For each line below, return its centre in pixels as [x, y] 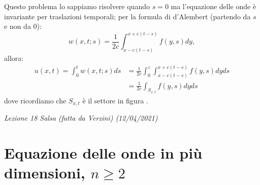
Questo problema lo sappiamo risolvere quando [77, 6]
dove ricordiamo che [35, 100]
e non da [18, 26]
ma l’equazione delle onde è [214, 6]
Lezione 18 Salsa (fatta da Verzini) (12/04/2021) [81, 118]
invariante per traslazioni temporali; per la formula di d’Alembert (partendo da [127, 16]
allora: [14, 58]
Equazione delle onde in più [103, 153]
